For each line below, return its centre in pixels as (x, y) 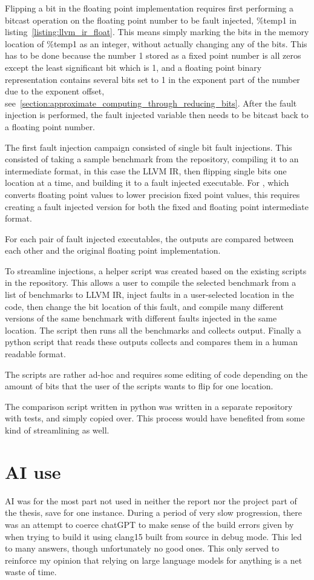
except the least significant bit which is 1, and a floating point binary (133, 67)
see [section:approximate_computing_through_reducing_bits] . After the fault (151, 103)
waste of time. (31, 572)
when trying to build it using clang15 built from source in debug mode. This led (153, 536)
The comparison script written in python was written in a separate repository (149, 406)
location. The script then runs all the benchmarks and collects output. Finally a (153, 330)
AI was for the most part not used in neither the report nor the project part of (151, 500)
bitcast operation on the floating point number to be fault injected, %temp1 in (151, 20)
